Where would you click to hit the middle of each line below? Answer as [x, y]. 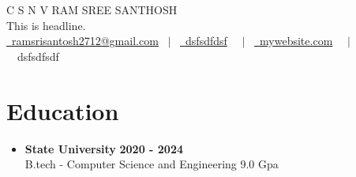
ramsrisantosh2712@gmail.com [85, 41]
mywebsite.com [296, 41]
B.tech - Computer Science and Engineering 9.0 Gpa [152, 164]
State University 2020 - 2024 [104, 148]
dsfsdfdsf [206, 41]
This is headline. [46, 25]
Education [63, 110]
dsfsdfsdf [38, 56]
